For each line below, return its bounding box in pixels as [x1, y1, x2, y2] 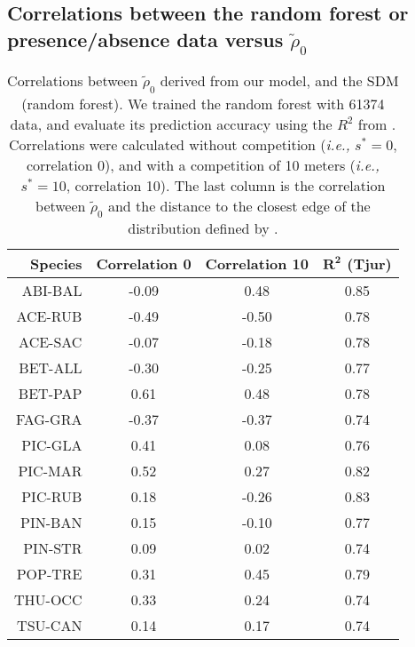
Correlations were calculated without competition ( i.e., [9, 133, 350, 155]
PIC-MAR [18, 459, 82, 481]
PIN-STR [23, 537, 82, 558]
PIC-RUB [21, 485, 82, 507]
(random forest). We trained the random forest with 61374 [21, 92, 385, 114]
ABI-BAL [21, 279, 82, 300]
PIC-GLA [21, 434, 82, 455]
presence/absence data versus [7, 25, 284, 52]
